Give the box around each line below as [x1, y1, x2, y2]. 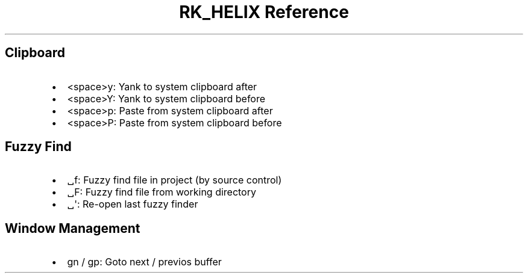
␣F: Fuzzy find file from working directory [67, 186, 256, 199]
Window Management [5, 220, 140, 236]
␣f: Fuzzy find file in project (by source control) [67, 174, 282, 187]
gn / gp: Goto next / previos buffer [67, 256, 222, 268]
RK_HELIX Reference [179, 2, 349, 22]
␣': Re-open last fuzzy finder [67, 198, 198, 211]
